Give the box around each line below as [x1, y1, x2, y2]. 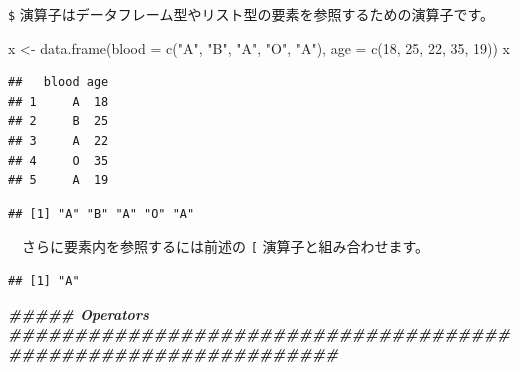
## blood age [8, 75, 109, 90]
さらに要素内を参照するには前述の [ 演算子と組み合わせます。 [21, 236, 430, 257]
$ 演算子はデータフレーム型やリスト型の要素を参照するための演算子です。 [8, 4, 495, 24]
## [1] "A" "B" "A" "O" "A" [8, 206, 195, 221]
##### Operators [8, 303, 149, 324]
